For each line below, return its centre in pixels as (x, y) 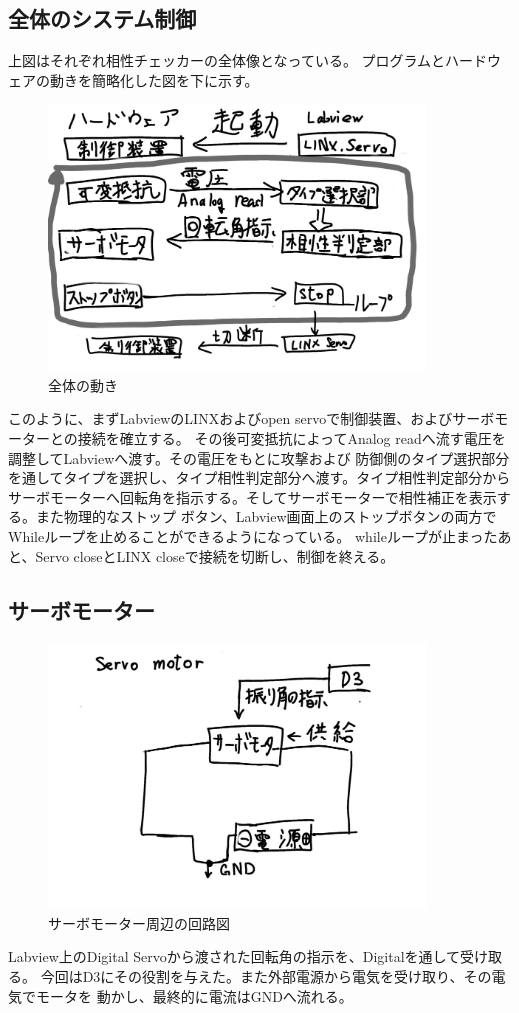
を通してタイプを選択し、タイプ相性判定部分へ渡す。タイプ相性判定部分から (259, 477)
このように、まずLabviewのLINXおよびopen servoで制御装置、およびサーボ (251, 418)
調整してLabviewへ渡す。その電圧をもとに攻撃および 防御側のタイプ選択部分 (259, 457)
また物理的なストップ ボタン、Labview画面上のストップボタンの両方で (266, 516)
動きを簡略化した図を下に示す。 (154, 79)
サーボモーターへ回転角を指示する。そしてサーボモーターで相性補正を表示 (252, 496)
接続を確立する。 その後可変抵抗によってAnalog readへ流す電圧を (291, 438)
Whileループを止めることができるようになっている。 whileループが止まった (253, 535)
